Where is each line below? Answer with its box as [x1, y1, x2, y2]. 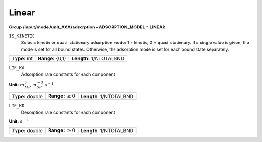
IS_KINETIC [9, 33, 35, 39]
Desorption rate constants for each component [21, 109, 115, 115]
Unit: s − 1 [9, 118, 29, 124]
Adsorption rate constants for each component [21, 71, 115, 77]
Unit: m [9, 82, 25, 87]
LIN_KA [9, 65, 25, 71]
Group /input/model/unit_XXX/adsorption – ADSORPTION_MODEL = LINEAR [9, 24, 165, 30]
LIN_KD [9, 103, 25, 108]
